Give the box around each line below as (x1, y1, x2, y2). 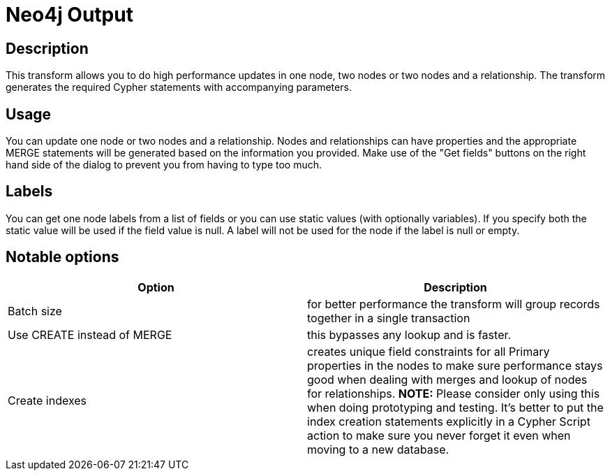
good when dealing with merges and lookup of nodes (307, 372, 588, 387)
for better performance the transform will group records (307, 296, 600, 311)
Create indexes (8, 393, 87, 408)
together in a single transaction (307, 310, 470, 325)
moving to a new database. (307, 442, 449, 456)
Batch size (8, 303, 62, 318)
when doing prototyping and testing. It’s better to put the (307, 400, 604, 414)
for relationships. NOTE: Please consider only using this (307, 386, 600, 401)
